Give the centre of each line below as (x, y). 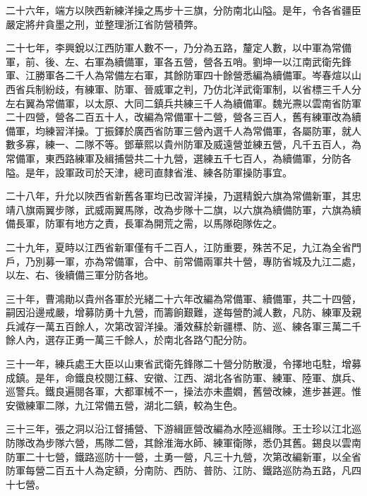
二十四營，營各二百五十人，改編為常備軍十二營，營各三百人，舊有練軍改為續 (183, 117)
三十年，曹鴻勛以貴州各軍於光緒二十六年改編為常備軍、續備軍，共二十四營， (183, 298)
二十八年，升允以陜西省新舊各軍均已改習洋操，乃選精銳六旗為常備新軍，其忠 (183, 196)
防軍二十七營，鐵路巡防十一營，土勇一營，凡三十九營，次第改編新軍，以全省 (183, 456)
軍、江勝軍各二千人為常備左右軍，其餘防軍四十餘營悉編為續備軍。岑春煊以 (179, 75)
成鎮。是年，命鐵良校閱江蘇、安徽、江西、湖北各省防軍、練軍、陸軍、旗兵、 (183, 377)
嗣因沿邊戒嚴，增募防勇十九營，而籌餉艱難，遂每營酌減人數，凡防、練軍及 (179, 312)
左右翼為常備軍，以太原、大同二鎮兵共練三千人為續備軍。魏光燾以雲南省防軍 (183, 103)
